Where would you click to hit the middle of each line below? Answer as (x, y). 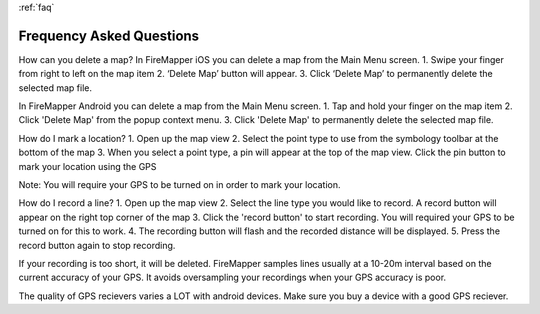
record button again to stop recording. (97, 245)
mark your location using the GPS (87, 166)
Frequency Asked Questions (109, 35)
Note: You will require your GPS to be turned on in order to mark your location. (179, 185)
